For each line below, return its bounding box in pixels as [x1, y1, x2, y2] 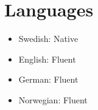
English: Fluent [18, 52, 76, 65]
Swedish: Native [18, 32, 79, 45]
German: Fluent [18, 73, 79, 86]
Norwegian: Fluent [18, 93, 88, 106]
